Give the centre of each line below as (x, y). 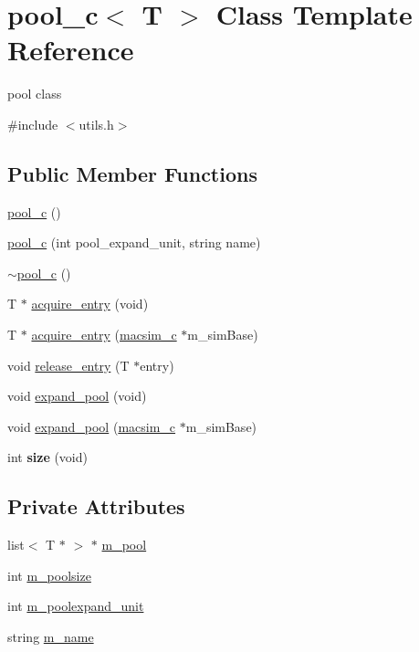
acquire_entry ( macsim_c (104, 335)
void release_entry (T (68, 365)
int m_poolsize (49, 575)
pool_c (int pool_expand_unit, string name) (134, 242)
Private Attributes (96, 506)
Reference (71, 50)
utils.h (96, 124)
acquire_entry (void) (90, 304)
